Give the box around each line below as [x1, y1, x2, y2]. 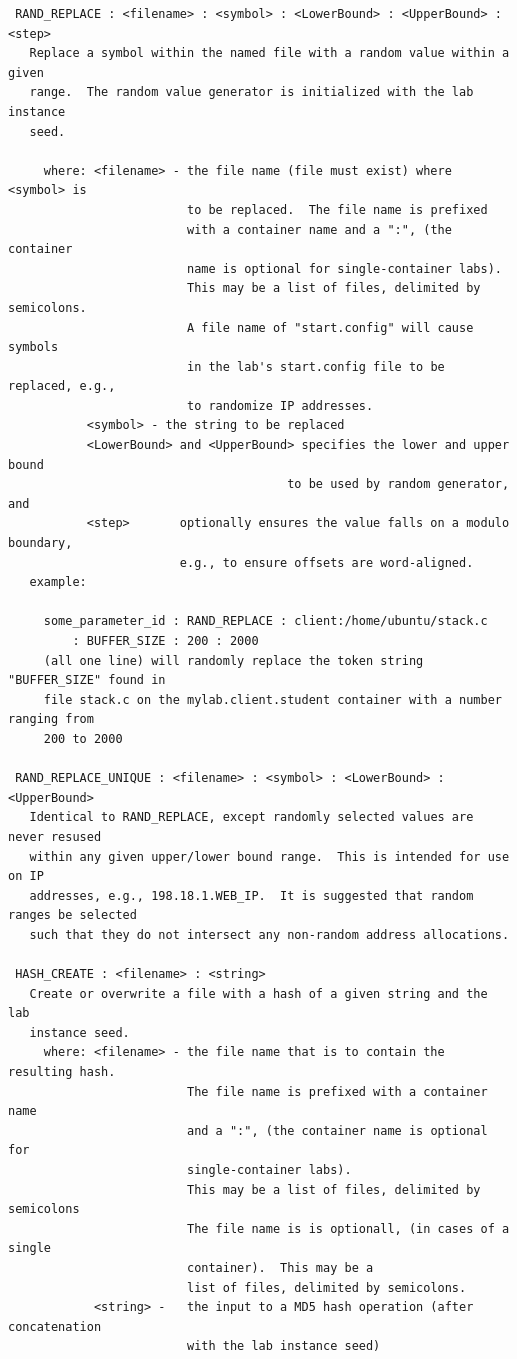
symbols [8, 340, 59, 355]
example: [29, 575, 87, 590]
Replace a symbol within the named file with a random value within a [29, 46, 510, 61]
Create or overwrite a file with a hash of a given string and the [29, 986, 488, 1001]
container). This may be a [186, 1261, 374, 1275]
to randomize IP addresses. [186, 398, 374, 413]
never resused [8, 829, 102, 844]
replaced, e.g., [8, 379, 116, 394]
